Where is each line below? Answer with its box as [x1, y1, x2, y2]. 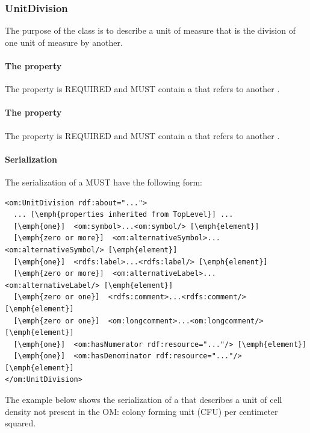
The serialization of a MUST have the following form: [5, 175, 202, 188]
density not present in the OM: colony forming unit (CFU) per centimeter [5, 405, 278, 417]
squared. [5, 417, 36, 429]
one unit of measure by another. [5, 36, 123, 48]
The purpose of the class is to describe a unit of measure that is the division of [5, 24, 296, 37]
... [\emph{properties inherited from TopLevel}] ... [13, 210, 234, 219]
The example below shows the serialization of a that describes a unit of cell [5, 393, 282, 406]
